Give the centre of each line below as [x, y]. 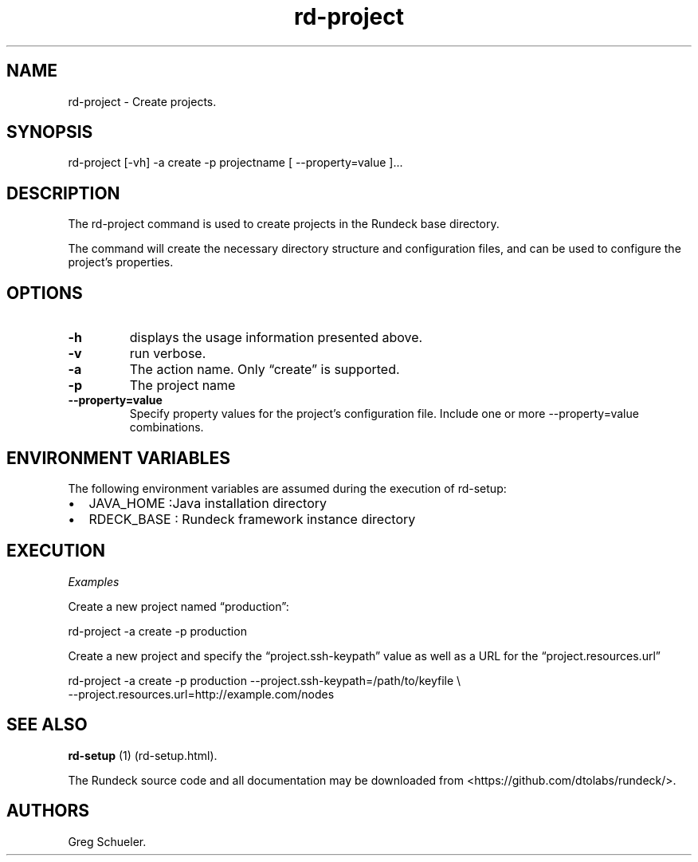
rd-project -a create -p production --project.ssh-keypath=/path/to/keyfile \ [265, 680]
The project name [182, 386]
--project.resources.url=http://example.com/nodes [201, 694]
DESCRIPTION [63, 193]
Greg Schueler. [107, 841]
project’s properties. [121, 262]
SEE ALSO [47, 725]
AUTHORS [48, 811]
